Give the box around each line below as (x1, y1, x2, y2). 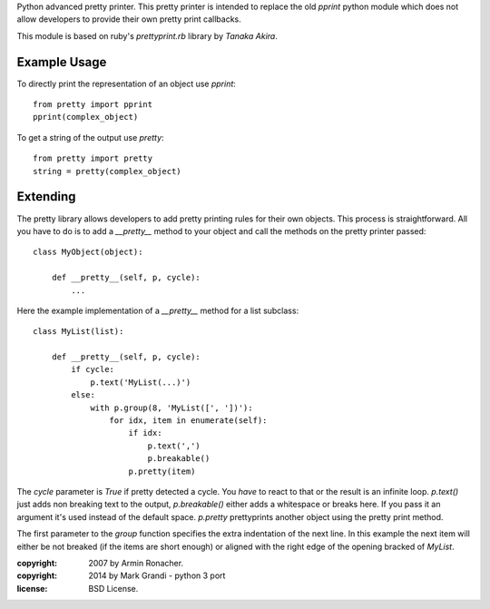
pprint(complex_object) (33, 112, 139, 123)
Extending (16, 189, 76, 204)
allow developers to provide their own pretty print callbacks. (16, 14, 242, 25)
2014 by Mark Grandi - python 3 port (88, 570, 226, 581)
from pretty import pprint (33, 100, 153, 110)
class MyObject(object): (33, 247, 143, 258)
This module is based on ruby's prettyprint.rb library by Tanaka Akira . (16, 30, 279, 41)
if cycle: (71, 364, 115, 375)
